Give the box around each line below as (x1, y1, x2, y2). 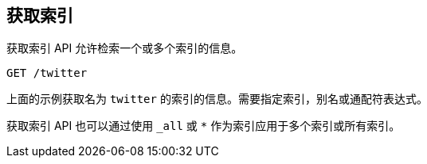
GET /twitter (6, 67, 88, 80)
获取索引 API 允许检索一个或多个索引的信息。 (6, 41, 243, 55)
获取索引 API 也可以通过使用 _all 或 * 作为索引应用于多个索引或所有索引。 (6, 119, 401, 133)
